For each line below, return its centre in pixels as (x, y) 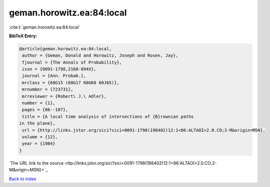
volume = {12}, (40, 137)
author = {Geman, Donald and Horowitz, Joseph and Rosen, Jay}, (100, 55)
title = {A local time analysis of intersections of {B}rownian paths (108, 117)
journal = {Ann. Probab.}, (54, 76)
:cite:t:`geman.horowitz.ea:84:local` (45, 27)
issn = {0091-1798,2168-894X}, (59, 69)
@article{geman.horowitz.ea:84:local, (65, 49)
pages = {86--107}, (45, 110)
